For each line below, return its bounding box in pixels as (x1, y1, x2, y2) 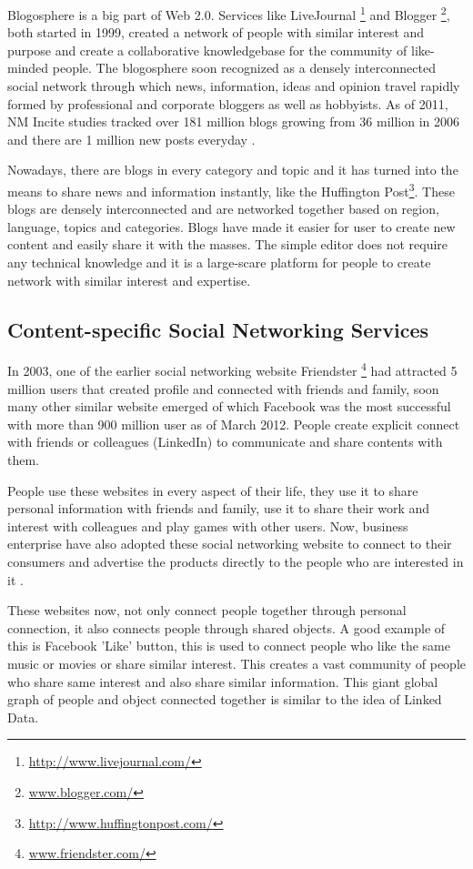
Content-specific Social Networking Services (7, 315, 428, 343)
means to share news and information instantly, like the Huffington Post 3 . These (7, 179, 455, 200)
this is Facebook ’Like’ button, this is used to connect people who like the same (7, 636, 450, 655)
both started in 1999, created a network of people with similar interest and (7, 23, 425, 42)
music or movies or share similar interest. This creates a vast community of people (7, 653, 466, 672)
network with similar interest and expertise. (7, 270, 251, 289)
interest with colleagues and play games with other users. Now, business (7, 516, 408, 535)
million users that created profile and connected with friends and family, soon (7, 379, 439, 398)
